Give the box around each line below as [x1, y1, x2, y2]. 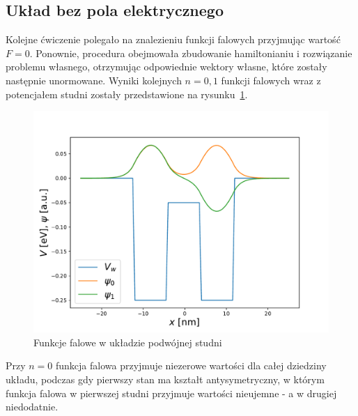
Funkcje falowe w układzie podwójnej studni [33, 334, 222, 349]
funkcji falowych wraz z [221, 72, 321, 87]
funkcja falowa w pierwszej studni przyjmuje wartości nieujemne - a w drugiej [6, 385, 337, 400]
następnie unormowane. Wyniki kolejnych [6, 72, 182, 87]
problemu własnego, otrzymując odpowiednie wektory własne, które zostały [6, 59, 327, 74]
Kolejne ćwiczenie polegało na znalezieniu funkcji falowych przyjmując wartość [6, 32, 341, 47]
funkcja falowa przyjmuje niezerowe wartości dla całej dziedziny [56, 358, 327, 373]
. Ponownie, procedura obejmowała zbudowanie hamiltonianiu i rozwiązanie [29, 45, 352, 60]
